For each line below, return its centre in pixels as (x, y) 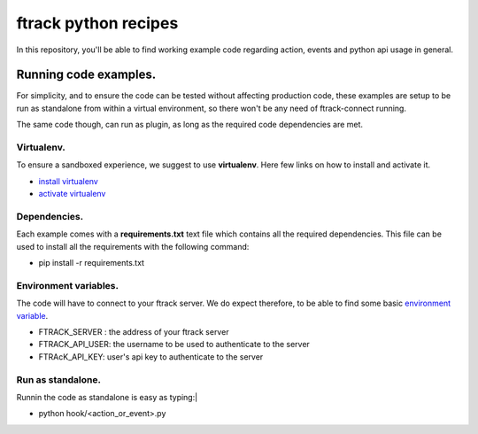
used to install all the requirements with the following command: (133, 246)
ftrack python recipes (97, 23)
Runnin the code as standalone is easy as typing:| (107, 397)
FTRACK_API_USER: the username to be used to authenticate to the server (174, 345)
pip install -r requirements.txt (92, 263)
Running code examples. (86, 75)
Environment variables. (68, 285)
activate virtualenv (72, 194)
